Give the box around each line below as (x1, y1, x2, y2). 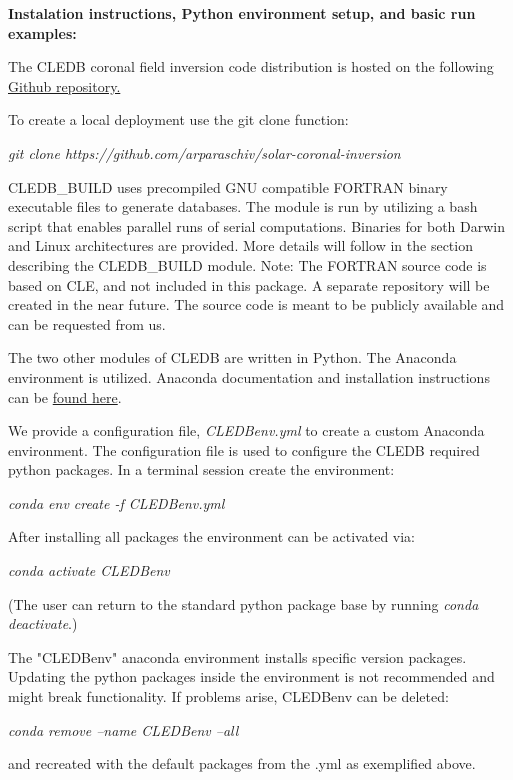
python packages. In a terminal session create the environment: (8, 459, 395, 480)
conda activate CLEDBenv (8, 560, 170, 581)
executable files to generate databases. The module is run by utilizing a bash (8, 196, 478, 217)
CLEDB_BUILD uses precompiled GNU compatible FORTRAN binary (8, 176, 448, 197)
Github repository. (8, 75, 121, 96)
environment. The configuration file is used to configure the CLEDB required (8, 439, 480, 460)
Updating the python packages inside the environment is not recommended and (8, 666, 495, 687)
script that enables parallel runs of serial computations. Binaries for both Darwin (8, 215, 505, 236)
